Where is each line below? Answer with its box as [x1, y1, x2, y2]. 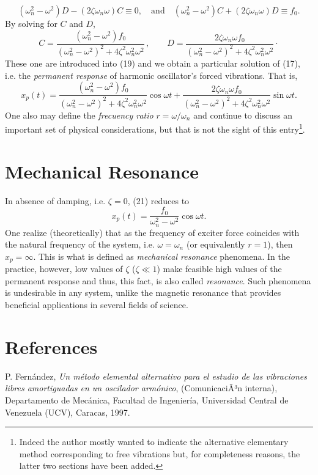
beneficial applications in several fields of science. [5, 298, 188, 311]
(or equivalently [186, 238, 245, 251]
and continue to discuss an [193, 108, 293, 121]
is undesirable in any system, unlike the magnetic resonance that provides [5, 286, 281, 299]
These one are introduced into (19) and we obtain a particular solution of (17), [5, 56, 300, 69]
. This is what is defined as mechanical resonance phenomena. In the [33, 249, 290, 262]
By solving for [5, 17, 57, 29]
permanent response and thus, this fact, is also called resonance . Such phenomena [5, 274, 311, 287]
